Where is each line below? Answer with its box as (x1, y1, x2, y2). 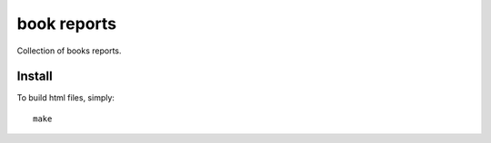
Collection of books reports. (16, 45, 122, 56)
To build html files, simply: (16, 92, 115, 103)
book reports (16, 14, 117, 33)
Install (16, 69, 54, 84)
